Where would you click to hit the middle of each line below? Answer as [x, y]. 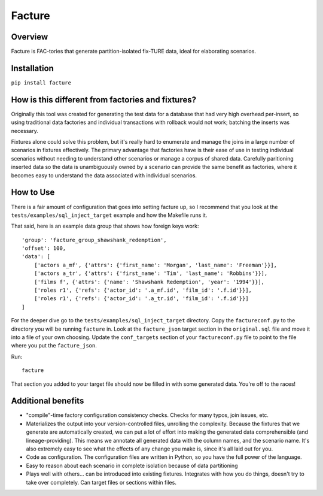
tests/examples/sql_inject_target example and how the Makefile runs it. [109, 215]
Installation [32, 68]
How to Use [33, 193]
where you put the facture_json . [54, 346]
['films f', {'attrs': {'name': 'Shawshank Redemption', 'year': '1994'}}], [149, 282]
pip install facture [41, 83]
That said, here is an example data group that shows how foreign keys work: [105, 226]
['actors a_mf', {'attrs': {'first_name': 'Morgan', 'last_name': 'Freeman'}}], [156, 265]
